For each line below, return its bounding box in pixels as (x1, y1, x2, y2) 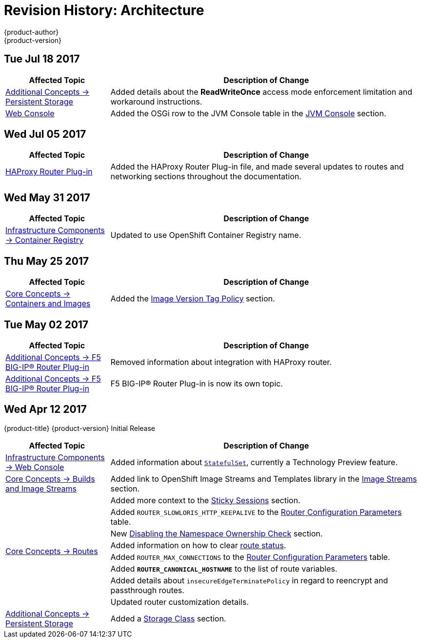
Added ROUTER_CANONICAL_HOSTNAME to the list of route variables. (110, 563, 338, 574)
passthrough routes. (110, 585, 184, 595)
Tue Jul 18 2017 (4, 53, 80, 65)
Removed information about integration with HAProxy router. (110, 357, 332, 367)
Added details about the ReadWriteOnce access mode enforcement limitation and (110, 86, 412, 97)
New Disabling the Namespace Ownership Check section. (110, 528, 323, 538)
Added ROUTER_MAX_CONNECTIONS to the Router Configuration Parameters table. (110, 552, 390, 562)
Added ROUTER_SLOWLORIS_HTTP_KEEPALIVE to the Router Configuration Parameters (110, 507, 402, 517)
